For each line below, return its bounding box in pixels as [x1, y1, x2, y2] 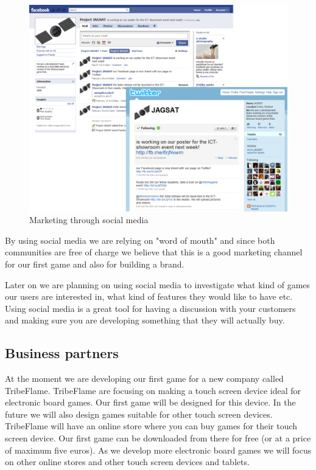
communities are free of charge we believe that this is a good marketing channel [5, 246, 303, 258]
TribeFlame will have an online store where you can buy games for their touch [5, 420, 298, 432]
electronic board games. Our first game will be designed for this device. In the [5, 396, 296, 409]
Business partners [5, 344, 119, 362]
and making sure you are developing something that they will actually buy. [5, 314, 285, 327]
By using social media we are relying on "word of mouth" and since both [5, 233, 275, 246]
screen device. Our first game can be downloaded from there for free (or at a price [5, 432, 311, 444]
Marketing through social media [29, 213, 149, 226]
